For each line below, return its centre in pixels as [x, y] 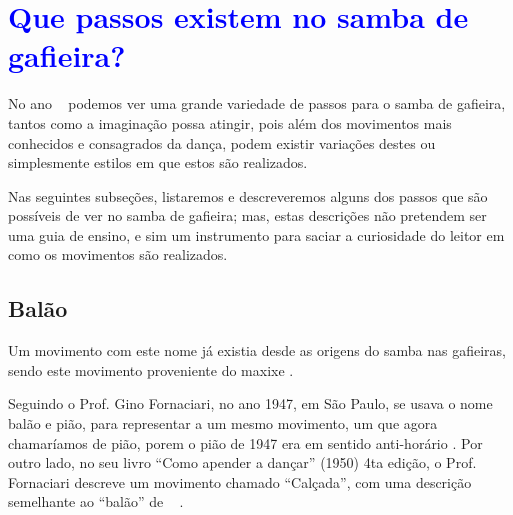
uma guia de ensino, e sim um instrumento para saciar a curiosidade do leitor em [256, 234]
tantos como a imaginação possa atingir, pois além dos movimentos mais [230, 122]
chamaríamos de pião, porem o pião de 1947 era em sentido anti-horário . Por [245, 442]
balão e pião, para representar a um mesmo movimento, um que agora [223, 423]
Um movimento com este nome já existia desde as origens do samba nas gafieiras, [257, 350]
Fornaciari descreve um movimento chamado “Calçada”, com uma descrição [240, 481]
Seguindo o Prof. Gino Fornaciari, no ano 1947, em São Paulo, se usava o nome [250, 403]
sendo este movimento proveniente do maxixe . [151, 369]
